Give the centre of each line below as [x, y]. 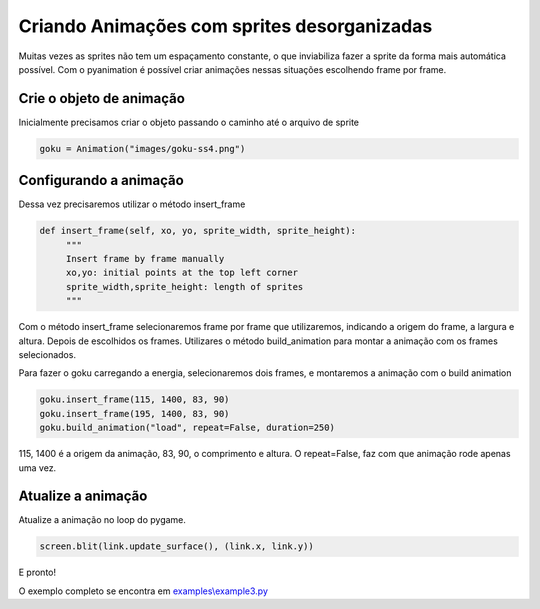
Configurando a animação [101, 180]
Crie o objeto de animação [101, 98]
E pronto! [37, 572]
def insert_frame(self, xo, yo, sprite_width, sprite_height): [198, 231]
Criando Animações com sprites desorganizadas [225, 26]
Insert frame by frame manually [145, 259]
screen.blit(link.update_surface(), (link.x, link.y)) [176, 546]
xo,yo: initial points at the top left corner [182, 273]
